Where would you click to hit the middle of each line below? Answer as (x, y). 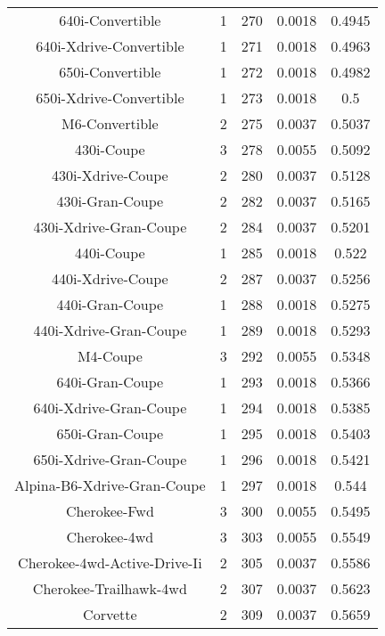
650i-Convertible (110, 72)
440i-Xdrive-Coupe (110, 278)
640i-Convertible (110, 20)
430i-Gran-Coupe (110, 201)
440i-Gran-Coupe (110, 304)
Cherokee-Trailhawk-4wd (110, 588)
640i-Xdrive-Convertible (110, 46)
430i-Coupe (110, 149)
